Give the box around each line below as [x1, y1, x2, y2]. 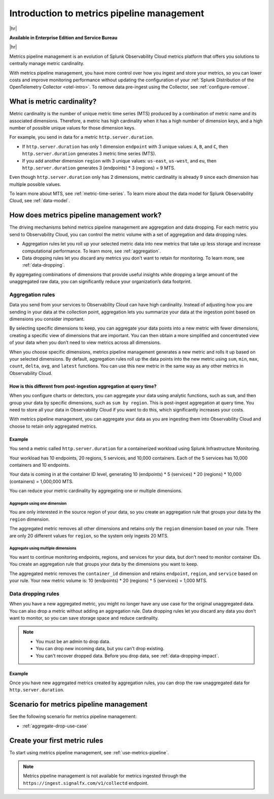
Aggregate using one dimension [9, 501, 67, 506]
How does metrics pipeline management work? [9, 211, 162, 219]
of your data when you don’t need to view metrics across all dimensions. [9, 339, 161, 345]
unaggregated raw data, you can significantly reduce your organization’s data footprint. [9, 278, 192, 284]
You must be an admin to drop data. [36, 638, 111, 645]
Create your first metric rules [9, 736, 104, 745]
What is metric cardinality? [9, 97, 97, 106]
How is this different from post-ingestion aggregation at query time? [9, 383, 157, 389]
